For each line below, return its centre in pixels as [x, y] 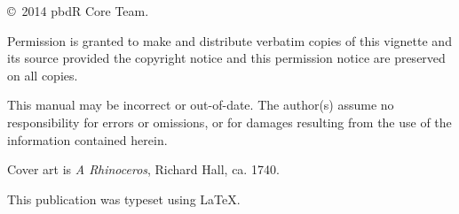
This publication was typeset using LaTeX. [124, 199]
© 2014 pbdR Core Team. [78, 11]
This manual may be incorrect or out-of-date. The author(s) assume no [201, 105]
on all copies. [43, 75]
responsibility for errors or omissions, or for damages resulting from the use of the [229, 122]
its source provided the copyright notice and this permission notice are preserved [226, 58]
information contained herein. [87, 139]
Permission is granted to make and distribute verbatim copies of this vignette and [229, 40]
